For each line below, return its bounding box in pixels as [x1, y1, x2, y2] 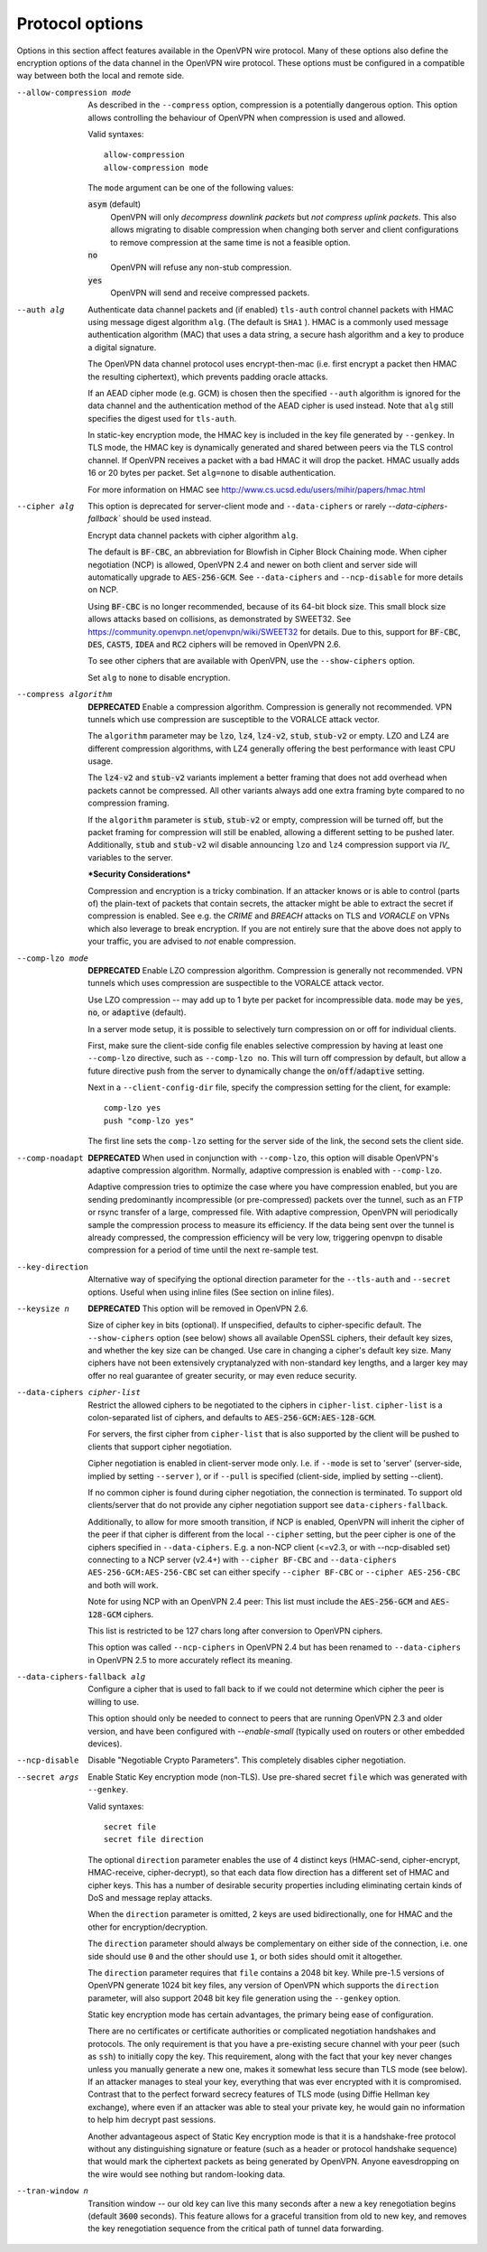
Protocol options [16, 14, 143, 33]
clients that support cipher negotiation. [87, 1441, 232, 1452]
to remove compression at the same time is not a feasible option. [110, 237, 351, 247]
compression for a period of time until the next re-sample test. [87, 1244, 319, 1255]
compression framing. [87, 797, 170, 808]
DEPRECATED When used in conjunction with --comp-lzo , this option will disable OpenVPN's [87, 1152, 439, 1163]
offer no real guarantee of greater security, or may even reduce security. [87, 1370, 358, 1381]
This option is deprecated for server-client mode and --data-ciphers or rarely [87, 501, 387, 512]
